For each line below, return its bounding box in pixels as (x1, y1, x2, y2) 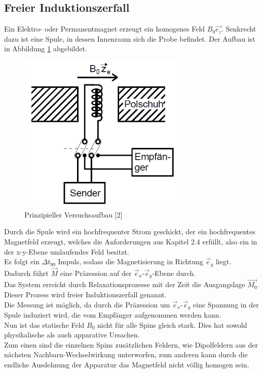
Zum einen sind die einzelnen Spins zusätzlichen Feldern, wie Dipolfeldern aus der (4, 339, 258, 350)
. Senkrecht (221, 23, 256, 34)
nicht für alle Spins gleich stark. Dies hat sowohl (97, 319, 247, 330)
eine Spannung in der (193, 299, 259, 309)
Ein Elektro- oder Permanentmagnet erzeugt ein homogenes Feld (4, 23, 205, 34)
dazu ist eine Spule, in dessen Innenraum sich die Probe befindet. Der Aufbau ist (4, 33, 255, 44)
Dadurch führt (4, 267, 49, 278)
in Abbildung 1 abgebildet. (4, 43, 87, 54)
